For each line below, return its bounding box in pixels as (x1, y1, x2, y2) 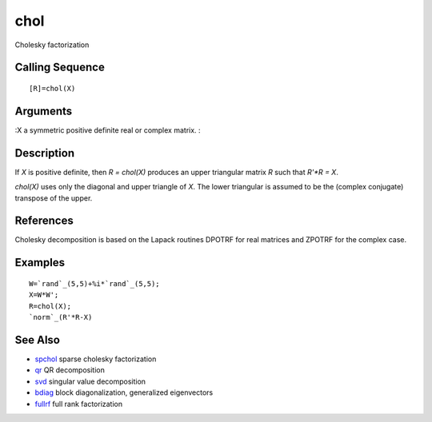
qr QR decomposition (34, 365, 106, 375)
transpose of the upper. (14, 193, 93, 203)
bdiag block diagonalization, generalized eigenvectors (34, 388, 214, 397)
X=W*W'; (29, 290, 59, 300)
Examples (14, 256, 66, 269)
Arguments (14, 104, 73, 117)
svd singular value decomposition (34, 376, 146, 386)
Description (14, 146, 75, 160)
